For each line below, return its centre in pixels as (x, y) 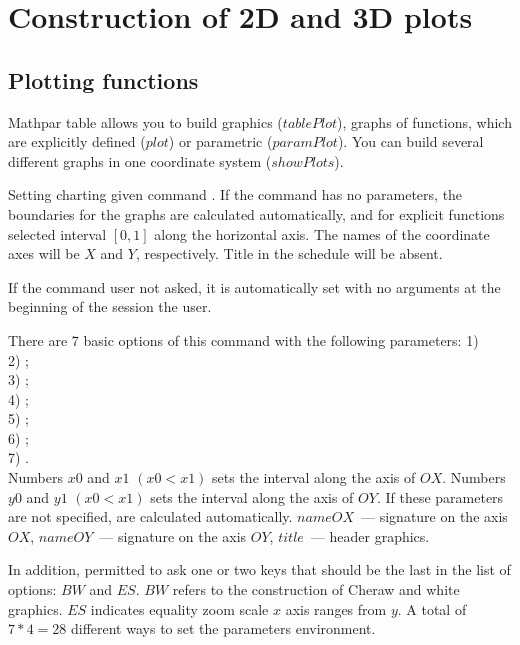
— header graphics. (370, 535)
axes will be (44, 253)
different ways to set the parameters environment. (223, 628)
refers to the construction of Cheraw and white (316, 589)
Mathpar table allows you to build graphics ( (145, 121)
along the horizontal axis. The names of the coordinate (322, 233)
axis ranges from (336, 608)
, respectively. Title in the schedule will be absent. (289, 253)
